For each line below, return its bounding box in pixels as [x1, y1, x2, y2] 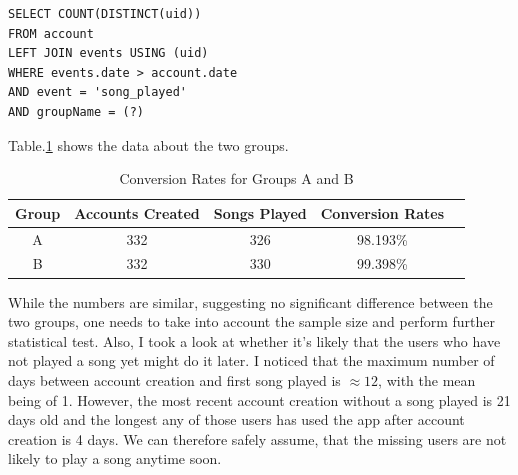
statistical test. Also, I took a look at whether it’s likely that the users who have [8, 330, 501, 351]
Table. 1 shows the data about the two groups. [8, 134, 289, 155]
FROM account [8, 26, 94, 41]
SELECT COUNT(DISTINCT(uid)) [8, 7, 202, 21]
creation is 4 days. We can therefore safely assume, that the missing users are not [8, 428, 507, 449]
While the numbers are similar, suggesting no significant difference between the [8, 291, 493, 312]
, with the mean [378, 369, 476, 390]
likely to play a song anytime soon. [8, 448, 222, 469]
